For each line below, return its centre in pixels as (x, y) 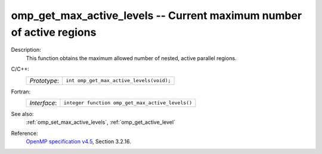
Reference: (24, 133)
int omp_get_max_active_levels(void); (118, 81)
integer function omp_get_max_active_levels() (128, 103)
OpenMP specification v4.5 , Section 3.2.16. (78, 142)
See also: (22, 114)
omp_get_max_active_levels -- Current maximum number (157, 15)
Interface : (43, 103)
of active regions (54, 32)
